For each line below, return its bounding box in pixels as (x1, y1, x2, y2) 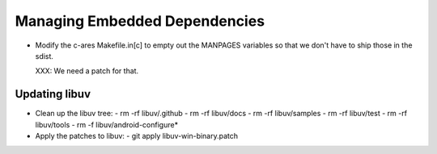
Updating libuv (15, 87, 91, 101)
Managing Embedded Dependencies (15, 12, 265, 30)
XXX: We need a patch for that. (35, 66, 139, 76)
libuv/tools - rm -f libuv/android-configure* (35, 119, 178, 129)
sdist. (35, 51, 54, 60)
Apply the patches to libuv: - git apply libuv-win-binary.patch (35, 131, 239, 141)
